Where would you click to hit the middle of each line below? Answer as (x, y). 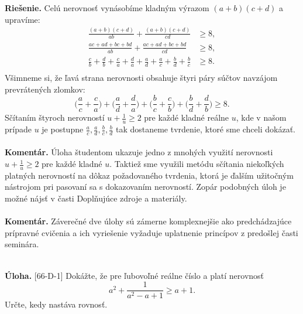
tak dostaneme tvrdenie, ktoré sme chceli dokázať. (205, 129)
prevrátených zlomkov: (45, 89)
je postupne (63, 129)
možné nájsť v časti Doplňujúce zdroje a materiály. (96, 198)
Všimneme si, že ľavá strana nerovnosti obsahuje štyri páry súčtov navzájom (141, 77)
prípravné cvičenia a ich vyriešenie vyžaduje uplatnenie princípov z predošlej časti (151, 232)
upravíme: (23, 19)
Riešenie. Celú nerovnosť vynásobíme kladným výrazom (107, 8)
